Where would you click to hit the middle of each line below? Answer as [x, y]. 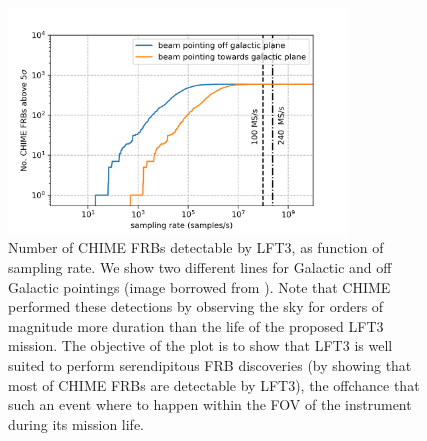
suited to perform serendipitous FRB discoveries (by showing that [210, 365]
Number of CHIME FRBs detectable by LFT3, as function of [196, 247]
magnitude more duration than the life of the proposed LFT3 [196, 325]
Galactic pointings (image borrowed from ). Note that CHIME [199, 286]
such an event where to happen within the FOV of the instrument [210, 404]
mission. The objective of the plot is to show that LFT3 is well [200, 345]
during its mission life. [76, 423]
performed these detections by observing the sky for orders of [196, 306]
